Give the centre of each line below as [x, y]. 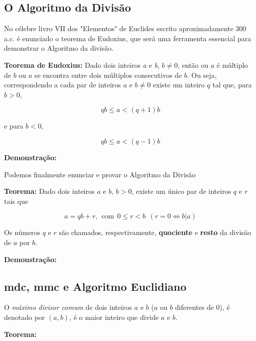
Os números [22, 232]
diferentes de [194, 307]
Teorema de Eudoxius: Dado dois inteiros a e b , [82, 65]
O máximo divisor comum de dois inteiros [68, 307]
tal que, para [232, 85]
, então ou [193, 65]
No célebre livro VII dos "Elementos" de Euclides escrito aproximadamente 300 [125, 28]
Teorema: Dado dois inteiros [49, 191]
